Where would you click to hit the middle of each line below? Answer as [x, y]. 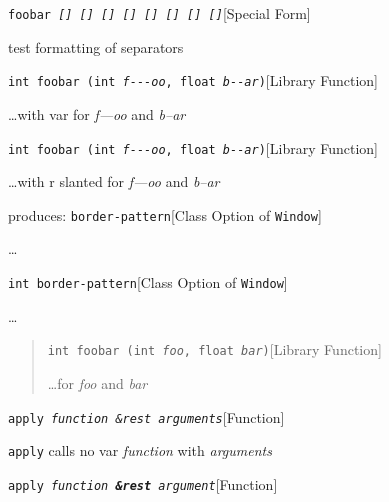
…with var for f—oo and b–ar [97, 113]
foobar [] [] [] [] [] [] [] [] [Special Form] [159, 13]
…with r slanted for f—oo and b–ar [114, 181]
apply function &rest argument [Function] [143, 483]
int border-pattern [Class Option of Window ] [148, 282]
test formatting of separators [96, 46]
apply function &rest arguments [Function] [146, 416]
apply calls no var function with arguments [140, 450]
